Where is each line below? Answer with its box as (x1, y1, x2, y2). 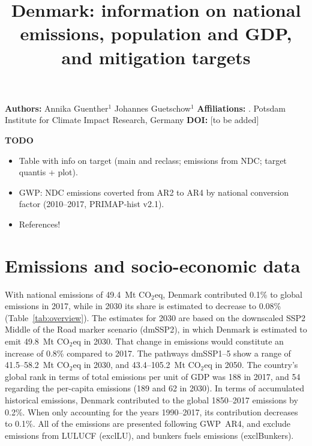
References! (19, 217, 61, 230)
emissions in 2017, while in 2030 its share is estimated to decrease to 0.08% (5, 300, 281, 312)
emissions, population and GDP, (20, 21, 292, 46)
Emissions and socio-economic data (5, 253, 301, 277)
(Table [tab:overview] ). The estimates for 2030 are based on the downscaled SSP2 (5, 311, 306, 324)
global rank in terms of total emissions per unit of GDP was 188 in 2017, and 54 (5, 370, 301, 382)
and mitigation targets (61, 44, 251, 69)
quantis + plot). (19, 166, 78, 178)
